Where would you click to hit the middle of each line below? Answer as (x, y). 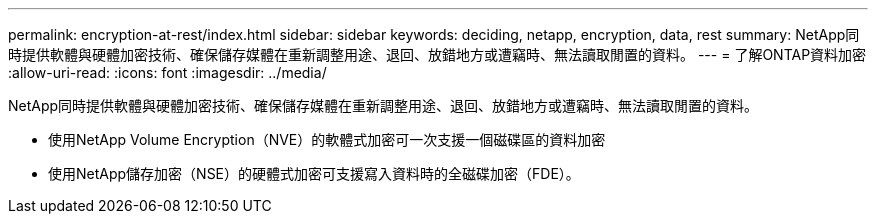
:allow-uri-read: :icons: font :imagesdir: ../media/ (167, 72)
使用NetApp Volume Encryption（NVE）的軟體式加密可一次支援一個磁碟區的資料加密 (327, 139)
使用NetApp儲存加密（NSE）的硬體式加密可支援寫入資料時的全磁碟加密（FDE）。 (314, 173)
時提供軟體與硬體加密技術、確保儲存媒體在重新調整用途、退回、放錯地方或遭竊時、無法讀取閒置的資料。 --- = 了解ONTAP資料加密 (437, 54)
